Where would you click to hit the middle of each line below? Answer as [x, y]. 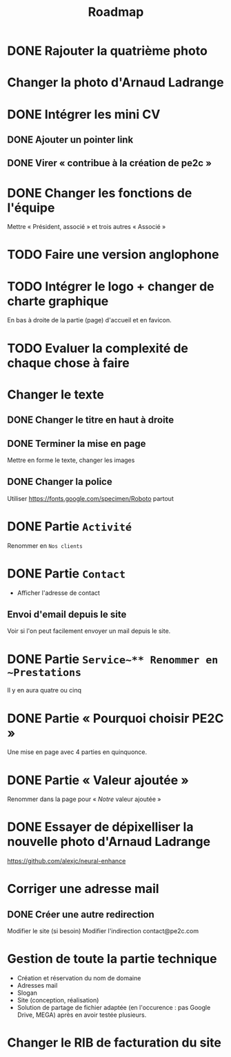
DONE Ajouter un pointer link [70, 139]
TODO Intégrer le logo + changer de [111, 286]
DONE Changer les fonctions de [100, 193]
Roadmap [116, 12]
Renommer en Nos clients [45, 545]
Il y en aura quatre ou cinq [44, 690]
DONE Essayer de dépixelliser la [100, 827]
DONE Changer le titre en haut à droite [91, 420]
